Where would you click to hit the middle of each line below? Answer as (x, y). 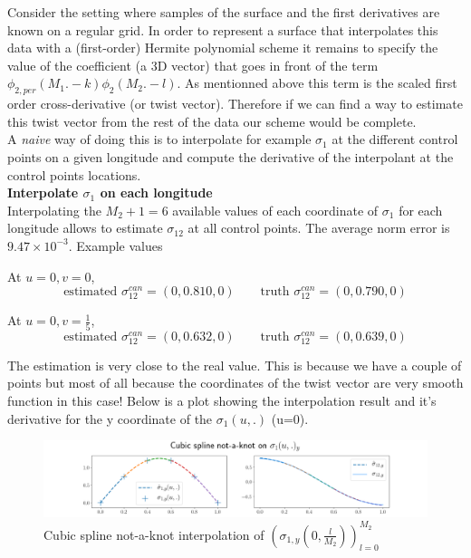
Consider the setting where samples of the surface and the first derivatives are (224, 12)
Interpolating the (54, 210)
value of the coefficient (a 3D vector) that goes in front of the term (193, 65)
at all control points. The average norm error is (319, 228)
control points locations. (74, 174)
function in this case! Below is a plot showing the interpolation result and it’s (222, 400)
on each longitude (156, 192)
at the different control (395, 139)
